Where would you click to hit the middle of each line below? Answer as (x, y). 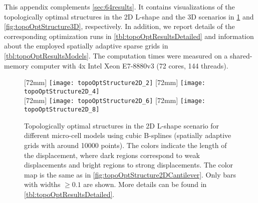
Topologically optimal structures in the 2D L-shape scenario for (121, 125)
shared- (241, 55)
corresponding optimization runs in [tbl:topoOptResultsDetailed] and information (129, 36)
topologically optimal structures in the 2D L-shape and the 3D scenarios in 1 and (129, 16)
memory (17, 65)
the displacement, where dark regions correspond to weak (112, 155)
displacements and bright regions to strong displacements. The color (129, 165)
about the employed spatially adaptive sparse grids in (86, 46)
